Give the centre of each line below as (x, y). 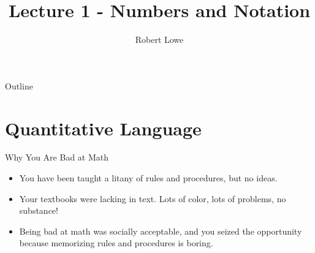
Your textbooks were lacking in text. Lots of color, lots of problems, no (153, 198)
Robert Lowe (159, 40)
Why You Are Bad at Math (57, 157)
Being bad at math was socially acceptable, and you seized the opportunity (161, 231)
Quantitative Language (103, 128)
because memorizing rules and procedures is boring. (116, 243)
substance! (39, 210)
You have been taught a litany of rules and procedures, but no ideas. (148, 178)
